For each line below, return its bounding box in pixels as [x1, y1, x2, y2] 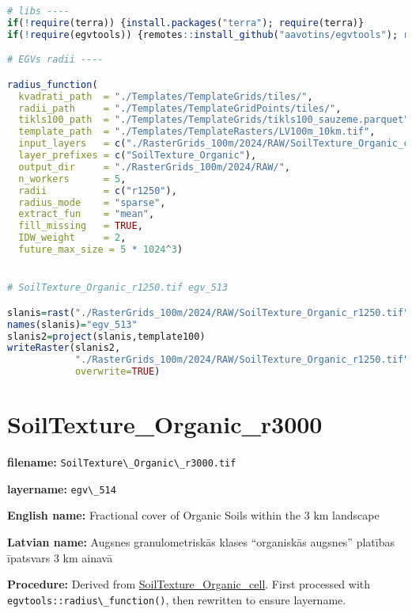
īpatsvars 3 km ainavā [7, 549, 113, 565]
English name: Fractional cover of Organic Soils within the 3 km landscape [7, 507, 380, 524]
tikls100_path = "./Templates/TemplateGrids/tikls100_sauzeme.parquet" [18, 114, 410, 126]
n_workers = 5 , [18, 173, 127, 185]
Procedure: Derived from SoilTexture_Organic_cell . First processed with [7, 576, 371, 592]
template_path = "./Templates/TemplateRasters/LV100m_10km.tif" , [18, 126, 376, 138]
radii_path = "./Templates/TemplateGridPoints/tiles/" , [18, 102, 342, 114]
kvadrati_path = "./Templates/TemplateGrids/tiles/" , [18, 90, 313, 102]
